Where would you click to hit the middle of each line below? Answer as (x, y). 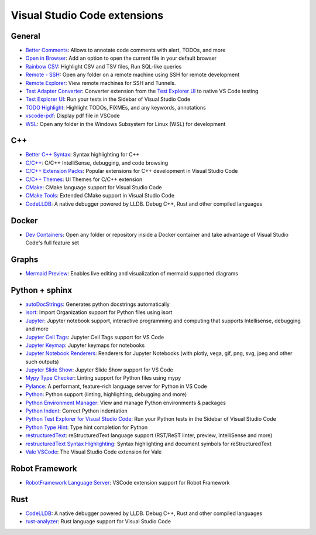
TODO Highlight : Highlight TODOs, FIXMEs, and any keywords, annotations (116, 107)
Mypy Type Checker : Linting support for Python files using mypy (103, 378)
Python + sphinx (42, 290)
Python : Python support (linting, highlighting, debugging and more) (106, 394)
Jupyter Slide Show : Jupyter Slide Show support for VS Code (99, 370)
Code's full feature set (52, 243)
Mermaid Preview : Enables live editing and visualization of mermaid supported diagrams (132, 274)
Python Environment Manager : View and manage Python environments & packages (126, 403)
